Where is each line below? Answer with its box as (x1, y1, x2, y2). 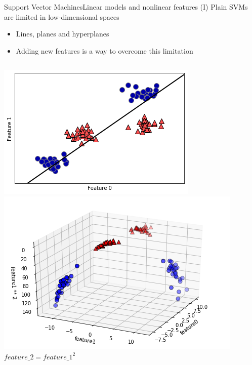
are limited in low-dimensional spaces (4, 11, 119, 22)
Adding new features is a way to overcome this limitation (16, 45, 193, 56)
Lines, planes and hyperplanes (16, 28, 109, 39)
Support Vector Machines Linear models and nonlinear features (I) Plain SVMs (4, 2, 248, 12)
